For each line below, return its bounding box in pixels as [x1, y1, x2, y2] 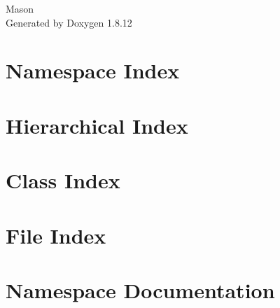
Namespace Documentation [6, 275, 275, 304]
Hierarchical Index [6, 111, 188, 139]
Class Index [6, 166, 120, 195]
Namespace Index [6, 56, 180, 85]
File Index [6, 220, 106, 249]
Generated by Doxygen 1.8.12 [6, 15, 132, 29]
